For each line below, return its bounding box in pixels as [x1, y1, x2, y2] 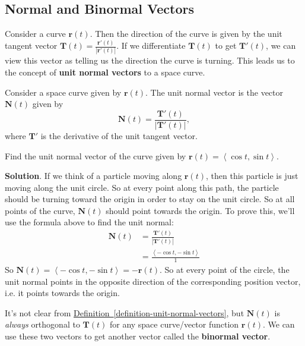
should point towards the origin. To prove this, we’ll [106, 204, 295, 216]
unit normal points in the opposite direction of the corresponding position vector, [5, 275, 301, 287]
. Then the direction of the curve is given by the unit [90, 27, 282, 40]
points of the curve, [5, 204, 75, 216]
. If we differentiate [116, 39, 186, 52]
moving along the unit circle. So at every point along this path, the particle [5, 181, 279, 193]
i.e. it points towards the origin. [5, 287, 120, 299]
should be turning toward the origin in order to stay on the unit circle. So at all [5, 193, 295, 205]
